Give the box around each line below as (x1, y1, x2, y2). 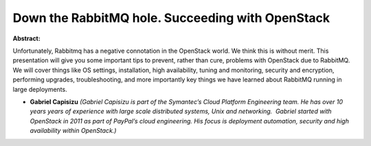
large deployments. (12, 85, 68, 93)
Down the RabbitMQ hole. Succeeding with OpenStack (12, 10, 330, 25)
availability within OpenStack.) (30, 127, 117, 135)
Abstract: (12, 34, 41, 42)
